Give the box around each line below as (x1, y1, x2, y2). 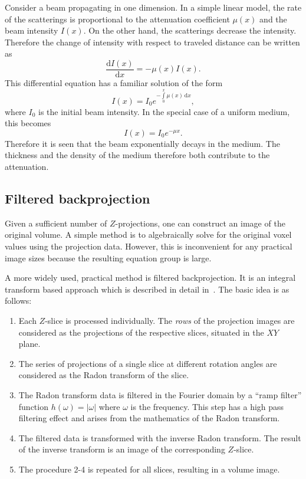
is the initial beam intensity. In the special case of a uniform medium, (38, 105, 290, 117)
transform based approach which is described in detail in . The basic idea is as (5, 283, 289, 295)
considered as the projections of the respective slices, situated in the (18, 326, 264, 338)
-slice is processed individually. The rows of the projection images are (45, 314, 295, 327)
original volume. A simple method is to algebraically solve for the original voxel (5, 228, 292, 241)
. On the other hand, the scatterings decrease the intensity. (83, 24, 297, 37)
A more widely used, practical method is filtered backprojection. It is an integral (5, 271, 296, 284)
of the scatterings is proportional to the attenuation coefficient (5, 12, 230, 25)
